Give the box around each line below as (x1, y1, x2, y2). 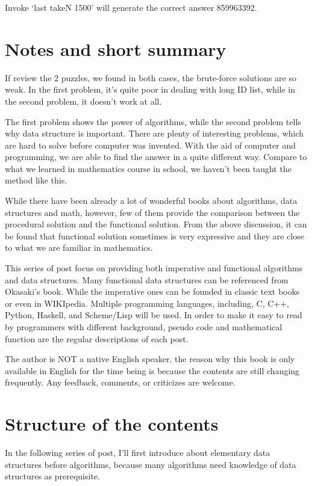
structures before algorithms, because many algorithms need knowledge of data (5, 458, 296, 470)
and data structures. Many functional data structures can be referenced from (5, 273, 289, 286)
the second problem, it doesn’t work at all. (5, 94, 162, 107)
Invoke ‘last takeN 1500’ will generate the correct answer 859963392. (5, 1, 257, 13)
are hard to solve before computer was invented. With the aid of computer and (5, 138, 296, 151)
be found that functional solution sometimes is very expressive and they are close (5, 229, 304, 242)
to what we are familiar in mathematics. (5, 241, 153, 254)
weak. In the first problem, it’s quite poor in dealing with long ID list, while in (5, 83, 296, 96)
